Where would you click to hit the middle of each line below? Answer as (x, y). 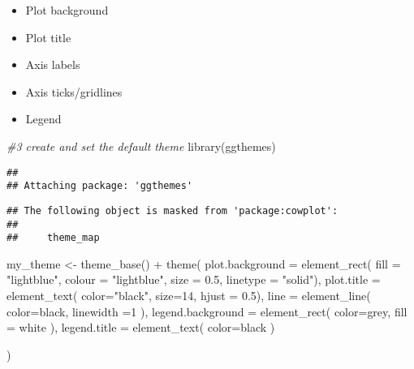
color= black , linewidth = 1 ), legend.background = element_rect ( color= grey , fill (207, 311)
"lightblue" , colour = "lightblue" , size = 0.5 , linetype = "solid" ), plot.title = (194, 279)
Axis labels (53, 64)
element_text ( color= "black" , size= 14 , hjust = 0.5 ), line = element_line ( (189, 296)
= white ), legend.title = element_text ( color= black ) (141, 327)
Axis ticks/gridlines (74, 91)
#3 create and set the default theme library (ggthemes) (141, 146)
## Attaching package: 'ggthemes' (100, 186)
